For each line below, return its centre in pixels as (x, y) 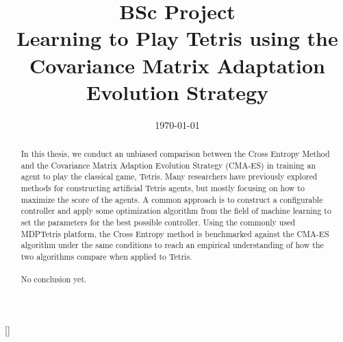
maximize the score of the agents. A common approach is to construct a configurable (172, 199)
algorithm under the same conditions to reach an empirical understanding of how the (172, 245)
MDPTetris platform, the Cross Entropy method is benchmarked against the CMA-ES (175, 233)
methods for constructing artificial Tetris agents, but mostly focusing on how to (163, 188)
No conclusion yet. (54, 279)
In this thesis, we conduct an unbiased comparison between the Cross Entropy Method (175, 154)
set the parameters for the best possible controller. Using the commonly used (158, 222)
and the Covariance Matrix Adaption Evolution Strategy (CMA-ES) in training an (168, 165)
